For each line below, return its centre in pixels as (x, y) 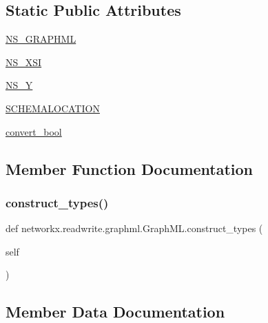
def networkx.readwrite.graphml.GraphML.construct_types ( (134, 228)
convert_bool (34, 131)
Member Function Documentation (130, 168)
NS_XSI (24, 62)
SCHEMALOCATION (53, 108)
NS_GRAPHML (41, 39)
